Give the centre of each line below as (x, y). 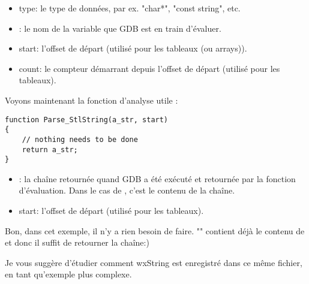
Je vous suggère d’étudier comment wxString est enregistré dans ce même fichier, (154, 262)
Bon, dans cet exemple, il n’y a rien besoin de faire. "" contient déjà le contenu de (155, 230)
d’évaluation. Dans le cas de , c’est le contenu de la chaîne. (127, 190)
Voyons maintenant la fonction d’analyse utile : (91, 100)
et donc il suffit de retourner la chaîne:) (77, 242)
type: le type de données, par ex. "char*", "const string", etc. (130, 8)
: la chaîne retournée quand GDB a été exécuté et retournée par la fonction (157, 178)
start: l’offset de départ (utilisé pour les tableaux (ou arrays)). (133, 48)
